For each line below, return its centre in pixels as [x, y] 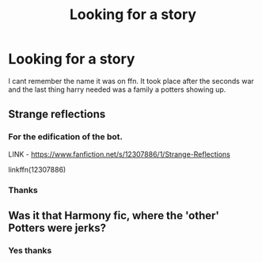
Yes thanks [30, 250]
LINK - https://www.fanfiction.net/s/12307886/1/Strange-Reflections [120, 154]
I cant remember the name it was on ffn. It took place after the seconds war [131, 81]
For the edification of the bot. [65, 137]
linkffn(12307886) [37, 169]
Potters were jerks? [57, 228]
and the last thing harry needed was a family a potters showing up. [117, 89]
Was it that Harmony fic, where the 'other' [114, 215]
